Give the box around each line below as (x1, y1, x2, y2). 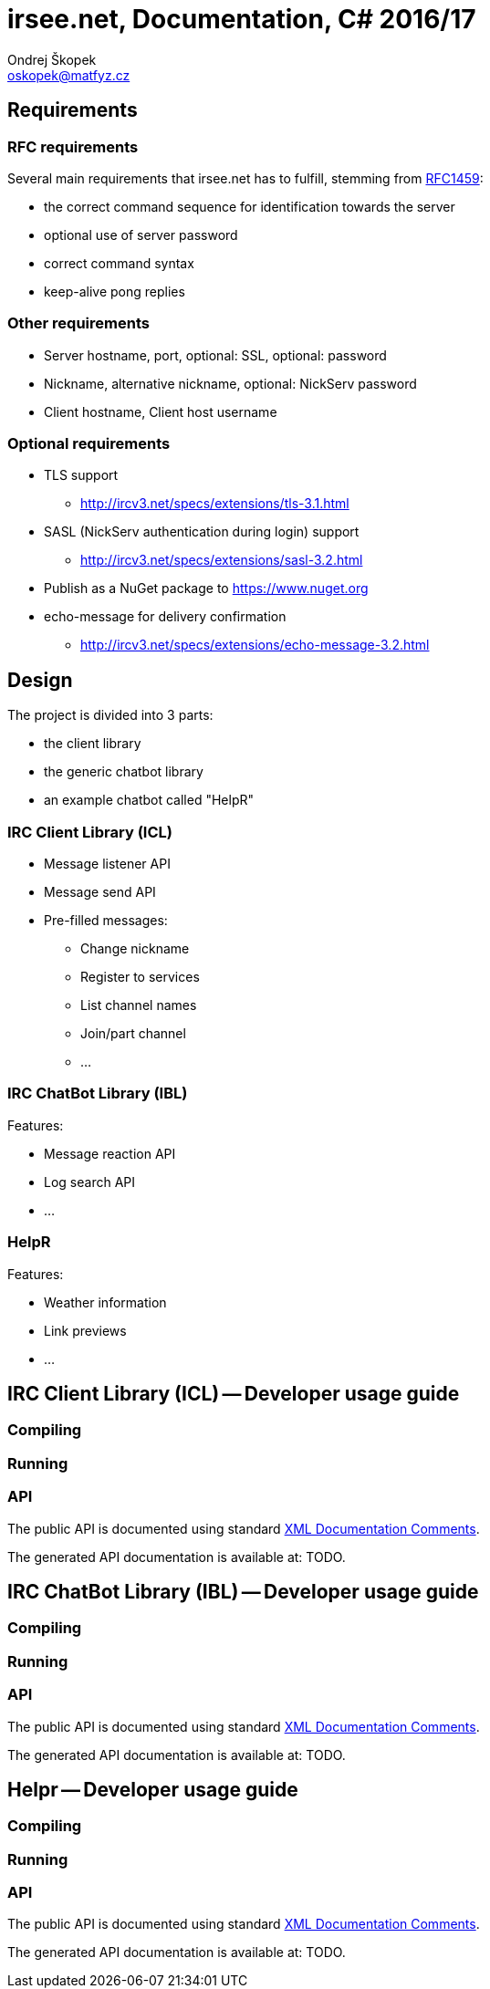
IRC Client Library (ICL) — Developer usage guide (7, 1381, 460, 1405)
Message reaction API (44, 1145, 176, 1161)
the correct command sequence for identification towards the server (44, 198, 455, 214)
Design (7, 668, 73, 692)
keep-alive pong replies (44, 283, 185, 299)
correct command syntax (44, 255, 194, 271)
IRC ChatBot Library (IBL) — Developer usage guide (7, 1579, 479, 1603)
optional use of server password (44, 226, 238, 243)
